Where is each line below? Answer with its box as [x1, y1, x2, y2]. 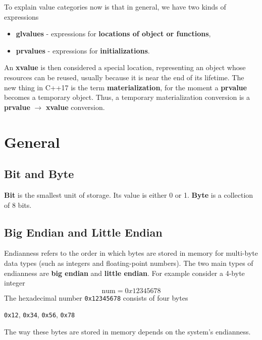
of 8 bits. [4, 199, 32, 210]
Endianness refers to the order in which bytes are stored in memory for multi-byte [4, 248, 258, 258]
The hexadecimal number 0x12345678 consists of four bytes [4, 292, 188, 303]
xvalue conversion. [45, 101, 105, 112]
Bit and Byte [4, 166, 74, 182]
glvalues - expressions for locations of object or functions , [16, 28, 211, 39]
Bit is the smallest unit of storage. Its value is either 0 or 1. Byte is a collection [4, 189, 253, 200]
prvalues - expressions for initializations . [16, 45, 150, 55]
